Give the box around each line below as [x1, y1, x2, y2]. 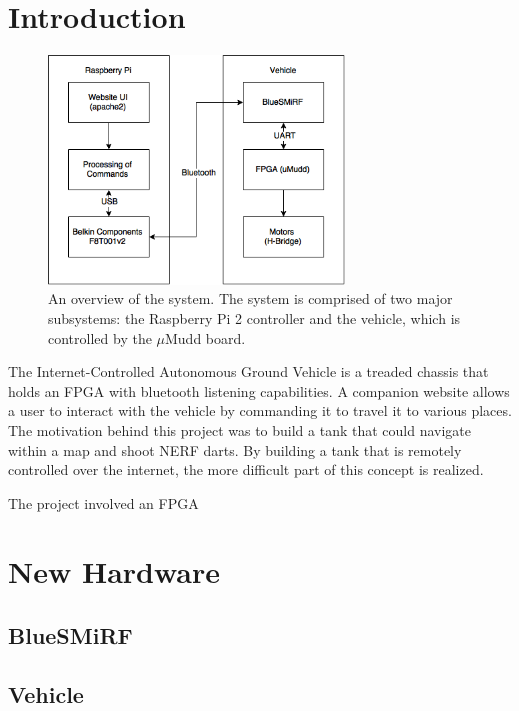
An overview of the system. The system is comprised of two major [48, 288, 453, 309]
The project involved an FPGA [8, 492, 199, 513]
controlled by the [48, 327, 152, 348]
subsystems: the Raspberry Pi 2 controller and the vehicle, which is [48, 307, 461, 328]
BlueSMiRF [8, 620, 133, 651]
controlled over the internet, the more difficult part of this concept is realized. [8, 459, 484, 480]
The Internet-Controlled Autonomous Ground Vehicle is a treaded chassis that [8, 361, 489, 382]
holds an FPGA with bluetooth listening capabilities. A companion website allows [8, 380, 510, 401]
